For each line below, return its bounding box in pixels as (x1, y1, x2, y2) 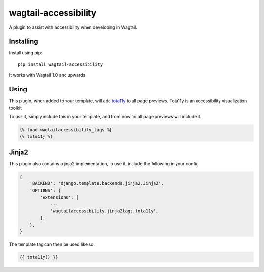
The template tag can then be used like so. (9, 241, 95, 247)
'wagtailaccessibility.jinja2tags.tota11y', (50, 208, 159, 214)
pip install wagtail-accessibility (18, 61, 103, 67)
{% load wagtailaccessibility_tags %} (19, 127, 112, 132)
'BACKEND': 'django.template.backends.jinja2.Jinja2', (29, 181, 164, 186)
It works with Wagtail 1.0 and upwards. (9, 72, 87, 78)
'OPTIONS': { (29, 187, 61, 193)
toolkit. (9, 105, 23, 111)
